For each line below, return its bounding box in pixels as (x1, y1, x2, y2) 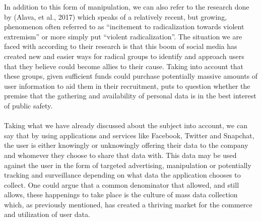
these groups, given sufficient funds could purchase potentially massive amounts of (4, 71, 258, 81)
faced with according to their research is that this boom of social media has (4, 41, 237, 51)
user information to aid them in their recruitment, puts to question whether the (4, 80, 250, 91)
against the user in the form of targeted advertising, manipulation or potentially (4, 159, 251, 170)
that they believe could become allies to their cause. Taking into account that (4, 61, 244, 71)
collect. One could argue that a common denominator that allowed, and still (4, 179, 239, 190)
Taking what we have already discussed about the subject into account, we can (4, 120, 247, 131)
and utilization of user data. (4, 209, 90, 219)
